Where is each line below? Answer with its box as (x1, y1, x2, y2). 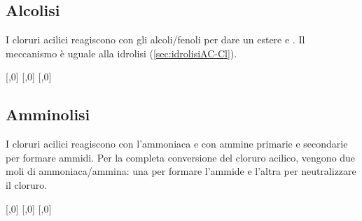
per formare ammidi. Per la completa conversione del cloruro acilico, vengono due (6, 150, 356, 164)
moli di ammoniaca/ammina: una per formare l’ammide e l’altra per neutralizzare (6, 164, 356, 178)
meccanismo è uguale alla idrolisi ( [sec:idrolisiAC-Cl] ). (6, 45, 237, 60)
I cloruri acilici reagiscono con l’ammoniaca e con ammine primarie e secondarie (6, 136, 348, 151)
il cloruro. (6, 177, 48, 192)
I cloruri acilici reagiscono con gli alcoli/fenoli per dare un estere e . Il (6, 32, 305, 47)
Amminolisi (6, 104, 90, 125)
